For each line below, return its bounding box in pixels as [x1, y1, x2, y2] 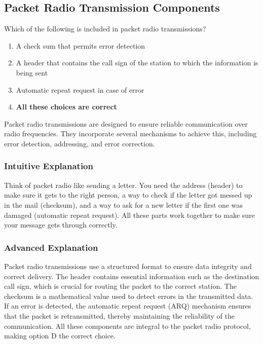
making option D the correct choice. [4, 330, 116, 341]
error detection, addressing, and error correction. [4, 138, 155, 148]
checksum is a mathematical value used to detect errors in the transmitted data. [4, 290, 253, 301]
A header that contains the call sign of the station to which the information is [16, 57, 258, 68]
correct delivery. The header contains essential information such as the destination [4, 271, 259, 281]
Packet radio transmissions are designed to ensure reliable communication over [4, 118, 248, 129]
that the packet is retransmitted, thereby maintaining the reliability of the [4, 310, 235, 321]
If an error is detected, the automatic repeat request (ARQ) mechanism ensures [4, 300, 251, 311]
